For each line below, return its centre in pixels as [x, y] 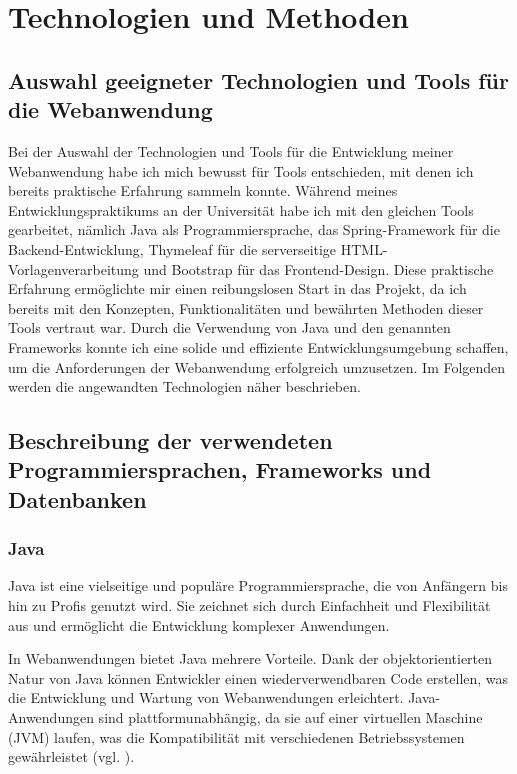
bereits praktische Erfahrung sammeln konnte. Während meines [203, 190]
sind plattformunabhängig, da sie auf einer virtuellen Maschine [290, 717]
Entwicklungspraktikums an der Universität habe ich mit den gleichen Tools [241, 209]
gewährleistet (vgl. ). [71, 756]
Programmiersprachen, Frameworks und [220, 469]
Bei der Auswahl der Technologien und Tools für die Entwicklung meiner [231, 150]
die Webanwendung [110, 109]
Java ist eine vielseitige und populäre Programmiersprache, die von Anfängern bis [258, 585]
